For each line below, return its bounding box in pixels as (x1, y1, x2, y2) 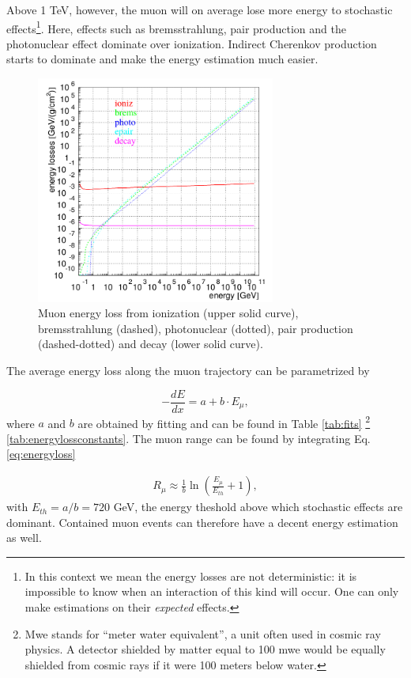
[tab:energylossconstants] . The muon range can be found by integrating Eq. (6, 430, 371, 446)
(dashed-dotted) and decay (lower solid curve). (38, 335, 263, 352)
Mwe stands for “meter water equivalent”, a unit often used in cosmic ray (25, 625, 381, 642)
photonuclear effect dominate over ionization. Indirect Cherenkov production (6, 35, 377, 51)
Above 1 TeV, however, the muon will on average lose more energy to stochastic (6, 2, 393, 17)
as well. (6, 529, 42, 546)
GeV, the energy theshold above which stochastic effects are (113, 498, 403, 515)
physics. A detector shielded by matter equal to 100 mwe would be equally (25, 641, 386, 657)
